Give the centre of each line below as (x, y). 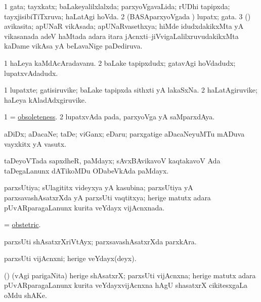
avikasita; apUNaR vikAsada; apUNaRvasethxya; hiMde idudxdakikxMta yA (124, 26)
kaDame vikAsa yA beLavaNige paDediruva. (73, 46)
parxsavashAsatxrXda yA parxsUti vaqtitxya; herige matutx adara (107, 197)
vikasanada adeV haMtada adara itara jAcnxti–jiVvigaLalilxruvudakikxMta (121, 36)
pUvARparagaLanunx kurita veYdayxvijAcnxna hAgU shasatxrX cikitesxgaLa (126, 285)
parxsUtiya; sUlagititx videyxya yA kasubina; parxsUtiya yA (99, 187)
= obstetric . (23, 224)
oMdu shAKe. (26, 295)
